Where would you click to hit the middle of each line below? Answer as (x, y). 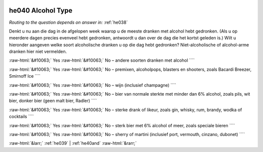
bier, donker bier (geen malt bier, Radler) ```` (53, 101)
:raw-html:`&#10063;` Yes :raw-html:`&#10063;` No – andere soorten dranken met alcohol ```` (102, 60)
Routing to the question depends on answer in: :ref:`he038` (68, 22)
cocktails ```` (21, 117)
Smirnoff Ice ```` (25, 76)
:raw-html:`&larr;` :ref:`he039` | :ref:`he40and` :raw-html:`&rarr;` (73, 143)
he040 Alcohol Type (41, 10)
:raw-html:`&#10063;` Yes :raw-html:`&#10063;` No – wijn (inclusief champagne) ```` (93, 85)
